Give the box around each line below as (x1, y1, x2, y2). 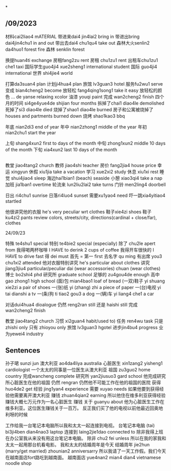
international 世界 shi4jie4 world (5, 70, 73, 76)
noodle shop (5, 460, 32, 466)
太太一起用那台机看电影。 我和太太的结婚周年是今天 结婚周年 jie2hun (5, 442, 150, 448)
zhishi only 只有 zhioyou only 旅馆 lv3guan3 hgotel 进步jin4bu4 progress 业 (5, 324, 164, 331)
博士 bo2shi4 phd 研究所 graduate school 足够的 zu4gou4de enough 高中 (5, 272, 160, 278)
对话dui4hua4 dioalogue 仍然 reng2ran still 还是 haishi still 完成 (5, 302, 138, 308)
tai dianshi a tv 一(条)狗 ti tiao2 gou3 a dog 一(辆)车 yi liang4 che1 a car (5, 291, 154, 297)
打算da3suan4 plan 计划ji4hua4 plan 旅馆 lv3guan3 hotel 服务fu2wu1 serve (5, 80, 163, 87)
